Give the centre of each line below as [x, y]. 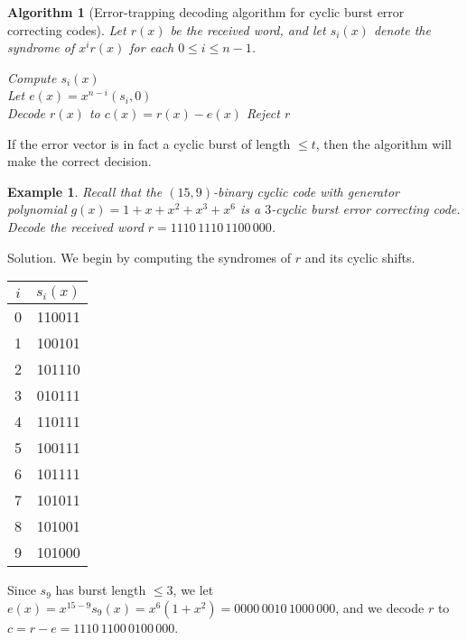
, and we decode [380, 607]
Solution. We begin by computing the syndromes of [149, 257]
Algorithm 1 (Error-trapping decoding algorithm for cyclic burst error [206, 12]
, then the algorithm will [383, 143]
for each [152, 47]
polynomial [37, 209]
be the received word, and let [248, 29]
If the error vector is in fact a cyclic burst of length [149, 143]
